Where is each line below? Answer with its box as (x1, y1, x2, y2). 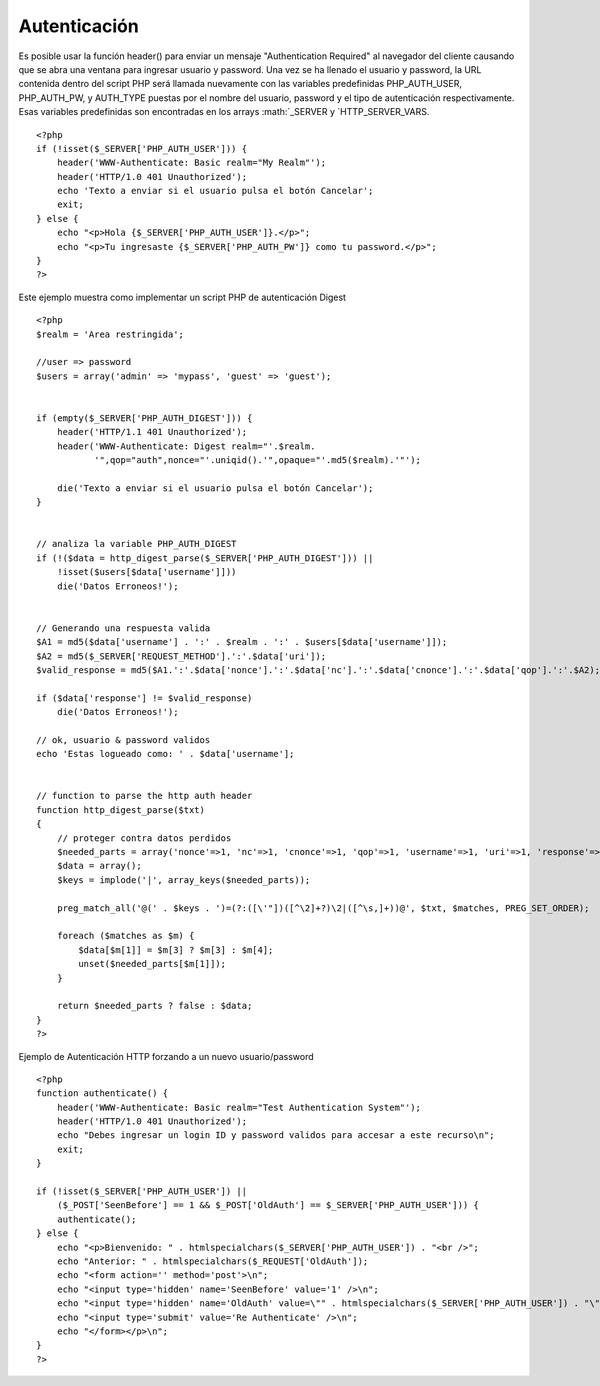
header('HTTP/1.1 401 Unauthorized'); (56, 426, 248, 438)
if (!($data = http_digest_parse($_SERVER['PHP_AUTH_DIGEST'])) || (36, 552, 374, 564)
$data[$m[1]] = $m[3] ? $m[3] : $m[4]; (78, 944, 274, 955)
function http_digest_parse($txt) (36, 804, 205, 815)
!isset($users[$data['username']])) (56, 566, 237, 578)
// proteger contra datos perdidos (56, 832, 232, 844)
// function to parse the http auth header (36, 790, 253, 802)
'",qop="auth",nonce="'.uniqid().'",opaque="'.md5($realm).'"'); (93, 455, 422, 466)
